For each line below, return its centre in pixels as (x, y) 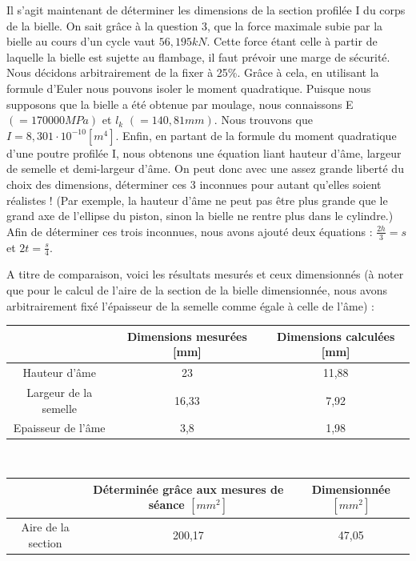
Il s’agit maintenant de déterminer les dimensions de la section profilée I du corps (206, 10)
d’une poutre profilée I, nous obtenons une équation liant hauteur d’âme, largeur (204, 152)
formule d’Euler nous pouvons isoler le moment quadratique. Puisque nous (189, 88)
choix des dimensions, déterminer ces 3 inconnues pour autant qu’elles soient (194, 184)
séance (166, 505)
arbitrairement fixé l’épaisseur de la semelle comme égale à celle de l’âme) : (190, 305)
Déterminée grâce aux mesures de (188, 489)
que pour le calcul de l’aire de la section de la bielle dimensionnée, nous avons (197, 289)
